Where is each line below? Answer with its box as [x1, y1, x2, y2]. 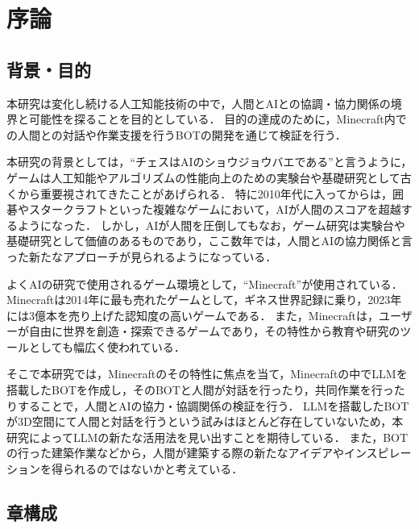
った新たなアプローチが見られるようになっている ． [6, 248, 277, 264]
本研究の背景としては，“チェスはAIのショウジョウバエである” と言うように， [6, 153, 413, 170]
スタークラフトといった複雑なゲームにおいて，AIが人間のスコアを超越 [28, 201, 401, 218]
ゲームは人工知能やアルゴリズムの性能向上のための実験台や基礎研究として [6, 169, 400, 185]
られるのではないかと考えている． [62, 460, 243, 477]
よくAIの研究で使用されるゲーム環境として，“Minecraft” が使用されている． [6, 275, 403, 292]
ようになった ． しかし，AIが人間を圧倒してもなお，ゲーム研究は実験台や [17, 216, 405, 233]
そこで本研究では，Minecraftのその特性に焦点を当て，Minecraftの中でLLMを [6, 365, 408, 382]
